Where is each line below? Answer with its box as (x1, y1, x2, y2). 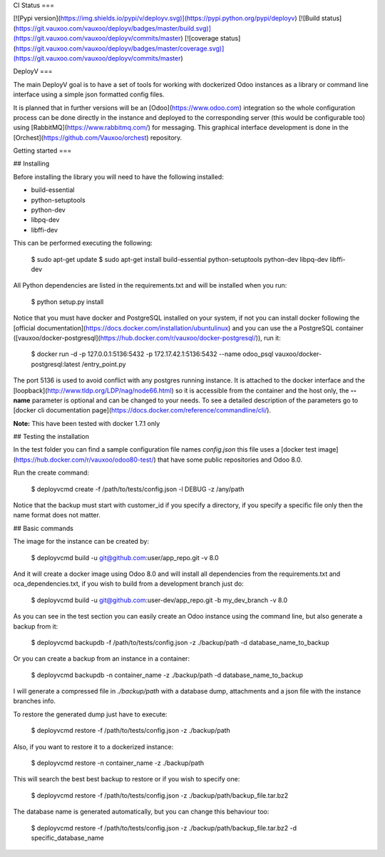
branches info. (13, 696, 56, 706)
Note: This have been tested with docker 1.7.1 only (13, 419, 160, 427)
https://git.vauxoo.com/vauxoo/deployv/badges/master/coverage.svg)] (15, 44, 225, 53)
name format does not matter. (13, 511, 101, 519)
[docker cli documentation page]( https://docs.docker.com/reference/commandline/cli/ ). (13, 406, 271, 415)
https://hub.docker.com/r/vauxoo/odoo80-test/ (15, 455, 154, 464)
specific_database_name (31, 833, 104, 842)
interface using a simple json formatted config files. (13, 90, 165, 99)
